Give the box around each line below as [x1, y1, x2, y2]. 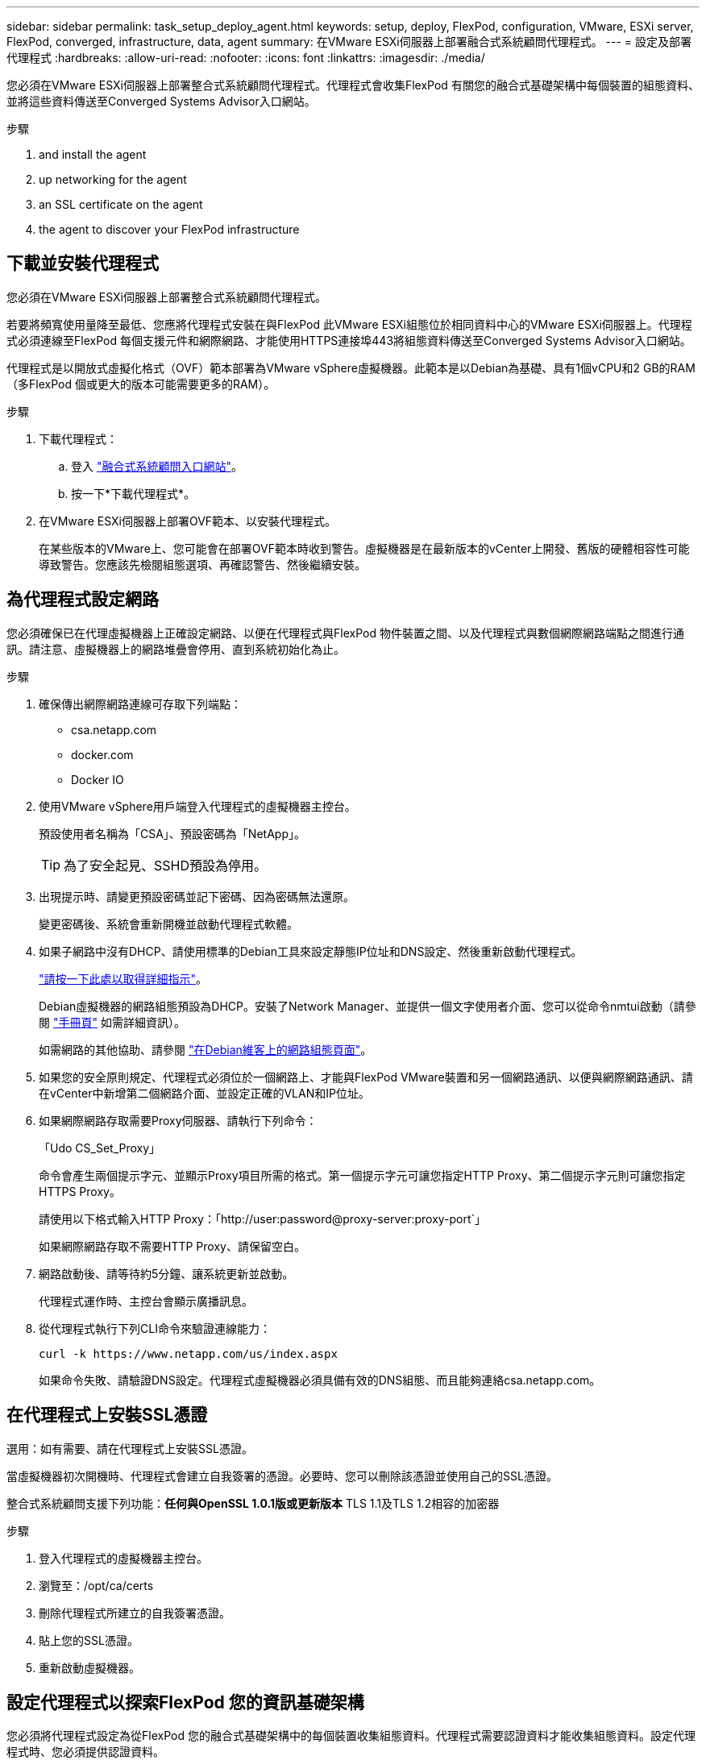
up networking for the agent [39, 172, 187, 186]
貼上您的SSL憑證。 [39, 1633, 139, 1647]
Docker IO [71, 772, 124, 787]
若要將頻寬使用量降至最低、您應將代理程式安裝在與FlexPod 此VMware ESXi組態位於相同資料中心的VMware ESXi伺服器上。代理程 [6, 317, 692, 331]
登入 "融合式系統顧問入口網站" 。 [71, 459, 243, 473]
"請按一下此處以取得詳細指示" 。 [39, 971, 208, 986]
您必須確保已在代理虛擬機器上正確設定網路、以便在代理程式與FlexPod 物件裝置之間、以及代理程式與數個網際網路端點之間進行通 [6, 625, 684, 640]
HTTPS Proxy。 [39, 1184, 121, 1198]
